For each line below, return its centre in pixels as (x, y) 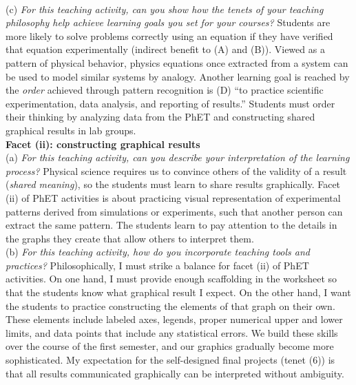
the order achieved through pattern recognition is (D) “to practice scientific (165, 90)
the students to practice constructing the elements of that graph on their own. (170, 305)
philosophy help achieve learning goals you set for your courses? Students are (168, 22)
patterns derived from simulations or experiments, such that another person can (174, 211)
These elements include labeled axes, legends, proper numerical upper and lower (174, 319)
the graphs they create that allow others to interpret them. (130, 238)
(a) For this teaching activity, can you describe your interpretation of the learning (178, 157)
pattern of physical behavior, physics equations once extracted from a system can (177, 62)
